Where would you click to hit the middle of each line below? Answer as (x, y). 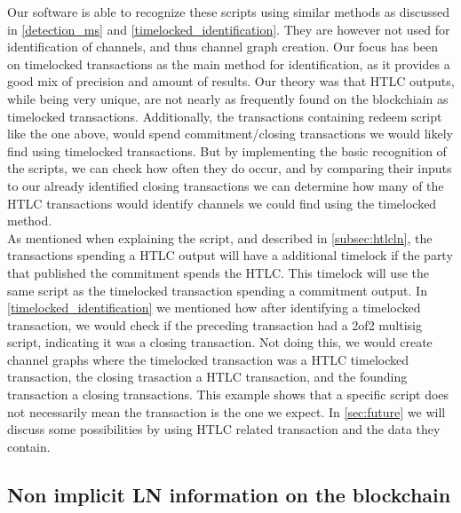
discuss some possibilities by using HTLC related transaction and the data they (224, 429)
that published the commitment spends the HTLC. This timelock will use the (218, 272)
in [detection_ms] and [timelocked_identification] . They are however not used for (229, 29)
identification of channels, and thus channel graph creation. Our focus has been (223, 47)
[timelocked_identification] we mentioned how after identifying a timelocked (214, 308)
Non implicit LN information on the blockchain (229, 494)
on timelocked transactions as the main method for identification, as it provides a (229, 63)
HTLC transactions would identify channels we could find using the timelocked (222, 203)
